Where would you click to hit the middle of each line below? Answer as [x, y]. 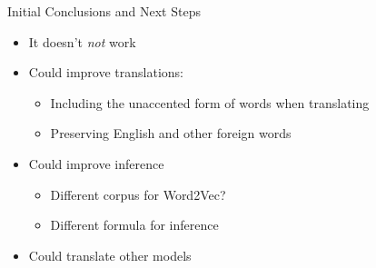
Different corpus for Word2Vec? [138, 194]
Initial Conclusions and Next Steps [104, 11]
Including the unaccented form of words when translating [210, 102]
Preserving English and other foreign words [171, 133]
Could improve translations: [106, 72]
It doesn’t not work [82, 41]
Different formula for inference [134, 225]
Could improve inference [96, 163]
